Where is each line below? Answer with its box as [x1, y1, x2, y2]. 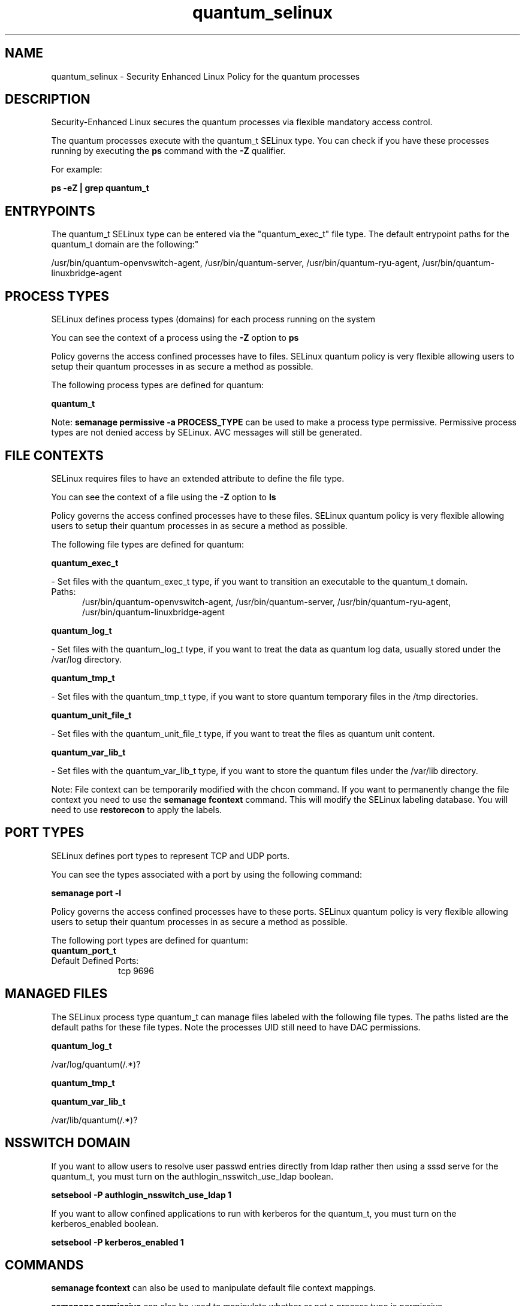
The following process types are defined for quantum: [51, 380, 264, 391]
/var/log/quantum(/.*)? [51, 1059, 141, 1069]
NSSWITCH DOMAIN [5, 1135, 131, 1151]
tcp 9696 [118, 965, 154, 976]
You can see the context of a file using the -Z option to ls [51, 491, 276, 502]
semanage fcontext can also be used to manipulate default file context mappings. [51, 1283, 376, 1293]
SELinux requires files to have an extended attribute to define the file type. [51, 473, 345, 483]
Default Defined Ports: [51, 955, 139, 966]
